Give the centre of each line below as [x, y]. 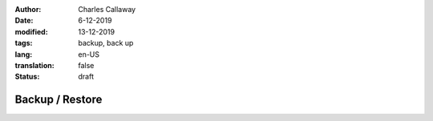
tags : [24, 43]
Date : [24, 21]
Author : [28, 9]
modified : [31, 31]
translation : [35, 65]
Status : [27, 77]
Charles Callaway [107, 9]
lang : [24, 54]
